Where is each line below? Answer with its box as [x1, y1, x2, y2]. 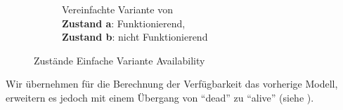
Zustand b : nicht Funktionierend [62, 29, 208, 44]
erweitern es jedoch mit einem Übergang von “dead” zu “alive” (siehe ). [6, 90, 314, 104]
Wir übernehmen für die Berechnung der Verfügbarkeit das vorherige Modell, [6, 76, 338, 91]
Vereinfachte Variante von [62, 2, 173, 16]
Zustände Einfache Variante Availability [34, 53, 205, 67]
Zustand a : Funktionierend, [62, 15, 186, 30]
